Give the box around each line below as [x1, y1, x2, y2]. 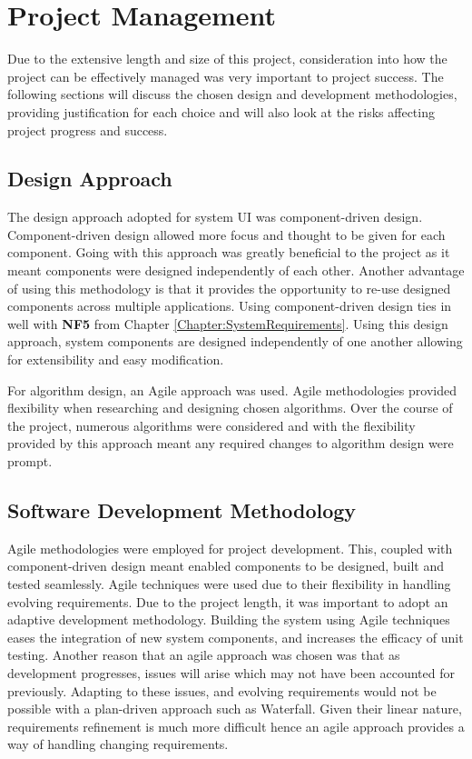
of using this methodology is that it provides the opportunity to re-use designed [7, 278, 451, 297]
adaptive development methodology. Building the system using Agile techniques [7, 610, 450, 629]
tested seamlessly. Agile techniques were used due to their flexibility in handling [7, 574, 451, 593]
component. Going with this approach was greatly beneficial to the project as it [7, 243, 450, 262]
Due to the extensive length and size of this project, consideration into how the [7, 49, 447, 68]
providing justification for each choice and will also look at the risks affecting [7, 102, 435, 121]
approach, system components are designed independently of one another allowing [7, 332, 463, 351]
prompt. [7, 452, 53, 471]
